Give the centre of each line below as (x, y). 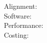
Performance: (24, 25)
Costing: (16, 34)
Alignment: (21, 6)
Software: (18, 15)
